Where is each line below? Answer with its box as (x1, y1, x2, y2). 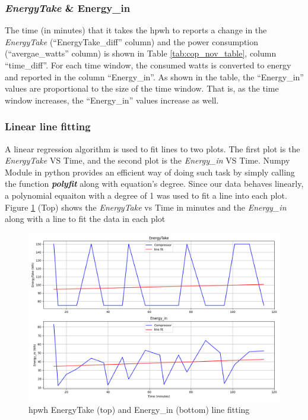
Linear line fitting (5, 119, 91, 134)
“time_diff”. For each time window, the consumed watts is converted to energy (5, 59, 291, 71)
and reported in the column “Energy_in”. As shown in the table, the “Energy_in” (5, 70, 304, 83)
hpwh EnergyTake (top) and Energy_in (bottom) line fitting (28, 403, 250, 415)
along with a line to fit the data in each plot (5, 212, 166, 225)
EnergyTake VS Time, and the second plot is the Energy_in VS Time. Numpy (5, 154, 290, 167)
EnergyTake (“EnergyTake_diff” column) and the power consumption (5, 35, 259, 48)
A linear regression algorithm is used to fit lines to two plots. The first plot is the (5, 142, 300, 155)
